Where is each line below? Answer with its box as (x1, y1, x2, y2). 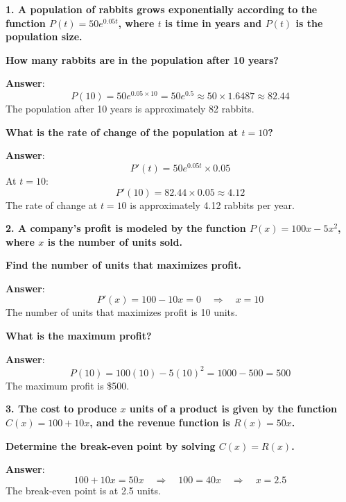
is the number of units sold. (47, 234, 182, 249)
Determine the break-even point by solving (6, 438, 216, 453)
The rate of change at (6, 197, 98, 212)
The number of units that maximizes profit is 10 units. (6, 305, 238, 319)
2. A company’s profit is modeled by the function (6, 221, 246, 235)
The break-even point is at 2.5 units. (6, 483, 161, 497)
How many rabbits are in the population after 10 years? (6, 52, 279, 67)
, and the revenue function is (89, 415, 230, 429)
